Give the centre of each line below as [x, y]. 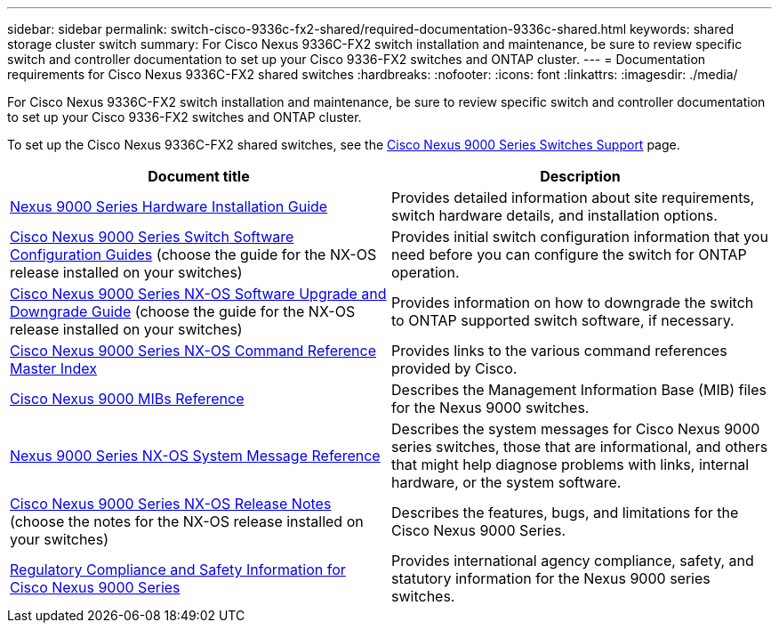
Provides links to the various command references [559, 351]
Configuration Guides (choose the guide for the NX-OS [193, 254]
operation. [426, 272]
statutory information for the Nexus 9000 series [551, 578]
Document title [199, 176]
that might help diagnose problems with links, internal [570, 464]
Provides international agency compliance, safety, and [573, 561]
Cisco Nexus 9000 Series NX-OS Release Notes [171, 504]
